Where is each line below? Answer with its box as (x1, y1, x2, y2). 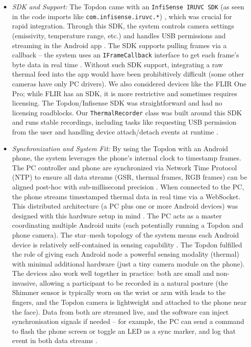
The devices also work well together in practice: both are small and (12, 268, 214, 278)
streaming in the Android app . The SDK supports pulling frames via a (12, 40, 227, 50)
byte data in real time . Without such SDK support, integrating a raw (12, 59, 223, 69)
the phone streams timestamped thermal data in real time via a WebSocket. (12, 191, 241, 201)
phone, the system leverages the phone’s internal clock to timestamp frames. (12, 153, 241, 163)
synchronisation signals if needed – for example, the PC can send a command (12, 316, 244, 326)
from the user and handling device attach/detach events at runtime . (12, 126, 219, 136)
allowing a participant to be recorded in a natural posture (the (39, 277, 228, 288)
